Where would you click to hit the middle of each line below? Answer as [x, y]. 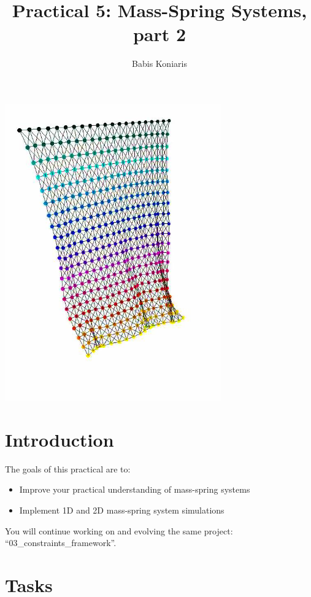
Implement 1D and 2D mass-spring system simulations [122, 510]
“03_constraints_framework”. [61, 543]
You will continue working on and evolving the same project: [119, 530]
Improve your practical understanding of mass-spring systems [135, 489]
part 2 [159, 34]
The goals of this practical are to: [68, 468]
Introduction [60, 439]
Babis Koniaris [159, 64]
